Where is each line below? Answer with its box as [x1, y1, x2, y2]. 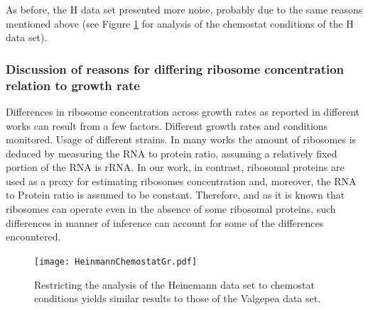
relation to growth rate [6, 76, 140, 94]
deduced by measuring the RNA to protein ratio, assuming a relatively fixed [6, 145, 337, 160]
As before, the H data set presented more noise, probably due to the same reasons [6, 2, 363, 16]
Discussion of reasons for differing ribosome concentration [6, 60, 345, 77]
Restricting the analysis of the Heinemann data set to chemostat [34, 277, 315, 292]
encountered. [6, 229, 61, 244]
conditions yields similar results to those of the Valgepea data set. [34, 291, 321, 306]
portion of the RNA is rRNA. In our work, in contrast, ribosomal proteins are [6, 160, 345, 175]
